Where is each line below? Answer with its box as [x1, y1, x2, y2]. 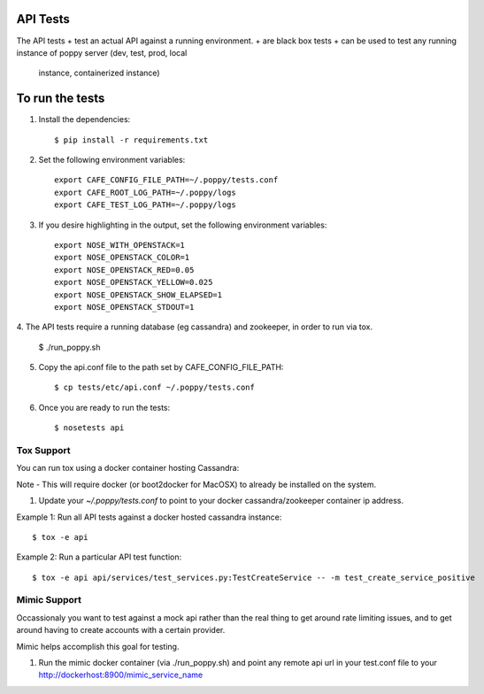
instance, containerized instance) [38, 67, 160, 79]
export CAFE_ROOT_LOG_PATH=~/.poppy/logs [54, 187, 236, 197]
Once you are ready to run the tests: [38, 402, 171, 413]
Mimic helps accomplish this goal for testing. [16, 641, 180, 652]
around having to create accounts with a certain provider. [16, 625, 226, 636]
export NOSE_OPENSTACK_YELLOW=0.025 [54, 277, 213, 288]
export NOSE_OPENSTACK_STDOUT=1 [54, 302, 195, 312]
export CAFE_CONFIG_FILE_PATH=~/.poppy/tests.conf [54, 175, 279, 185]
